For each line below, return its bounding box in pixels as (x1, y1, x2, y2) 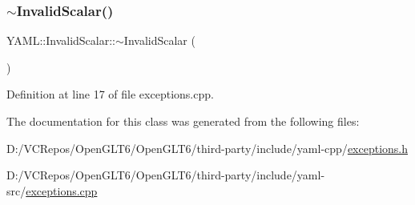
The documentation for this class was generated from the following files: (6, 113, 360, 129)
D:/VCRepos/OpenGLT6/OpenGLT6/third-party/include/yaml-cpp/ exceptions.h (6, 139, 409, 156)
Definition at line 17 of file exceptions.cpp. (6, 86, 214, 102)
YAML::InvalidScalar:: (6, 32, 115, 49)
